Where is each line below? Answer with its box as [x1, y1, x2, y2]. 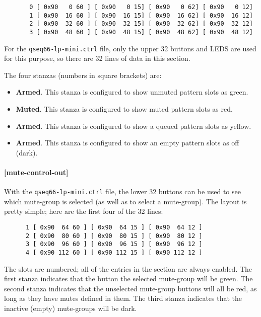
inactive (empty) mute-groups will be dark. [4, 303, 137, 313]
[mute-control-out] [4, 167, 69, 178]
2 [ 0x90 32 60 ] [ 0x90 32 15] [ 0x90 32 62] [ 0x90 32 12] [29, 20, 253, 28]
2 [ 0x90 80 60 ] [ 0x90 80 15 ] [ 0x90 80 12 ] [25, 232, 203, 240]
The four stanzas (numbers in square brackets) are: [4, 69, 162, 80]
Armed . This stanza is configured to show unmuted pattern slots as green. [16, 87, 248, 97]
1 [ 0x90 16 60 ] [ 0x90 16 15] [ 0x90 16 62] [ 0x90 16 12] [29, 12, 253, 19]
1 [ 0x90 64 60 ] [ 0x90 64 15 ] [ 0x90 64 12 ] [25, 224, 203, 231]
